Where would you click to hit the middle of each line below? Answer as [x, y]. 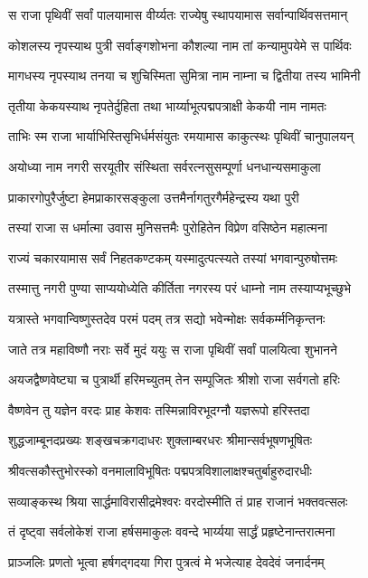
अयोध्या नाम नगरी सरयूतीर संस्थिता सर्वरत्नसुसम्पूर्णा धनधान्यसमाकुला [165, 166]
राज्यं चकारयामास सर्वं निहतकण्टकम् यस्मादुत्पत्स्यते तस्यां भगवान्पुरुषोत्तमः [173, 257]
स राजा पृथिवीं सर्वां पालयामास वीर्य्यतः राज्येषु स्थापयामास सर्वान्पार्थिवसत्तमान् [178, 14]
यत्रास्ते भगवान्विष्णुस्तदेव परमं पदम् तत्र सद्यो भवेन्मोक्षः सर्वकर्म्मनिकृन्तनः [167, 318]
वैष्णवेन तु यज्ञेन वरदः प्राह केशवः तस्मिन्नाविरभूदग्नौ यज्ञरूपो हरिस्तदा [159, 409]
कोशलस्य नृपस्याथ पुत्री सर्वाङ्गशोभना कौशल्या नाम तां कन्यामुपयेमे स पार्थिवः [180, 45]
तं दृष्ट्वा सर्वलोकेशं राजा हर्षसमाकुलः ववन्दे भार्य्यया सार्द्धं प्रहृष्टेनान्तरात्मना [172, 531]
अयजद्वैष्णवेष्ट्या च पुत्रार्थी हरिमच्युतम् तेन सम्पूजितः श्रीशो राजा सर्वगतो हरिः [174, 379]
